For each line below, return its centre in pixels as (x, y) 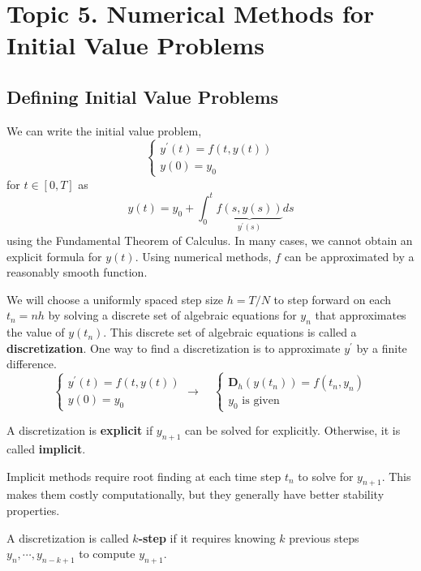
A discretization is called (68, 537)
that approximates (361, 315)
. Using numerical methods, (203, 256)
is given (261, 401)
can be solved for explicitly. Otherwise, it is (293, 430)
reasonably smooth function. (77, 272)
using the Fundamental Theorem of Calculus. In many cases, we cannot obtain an (210, 240)
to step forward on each (333, 299)
